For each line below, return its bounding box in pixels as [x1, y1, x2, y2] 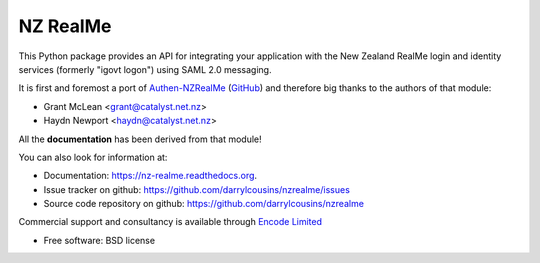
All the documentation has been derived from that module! [18, 133, 262, 145]
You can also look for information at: [18, 151, 168, 163]
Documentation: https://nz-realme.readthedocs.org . [43, 170, 258, 182]
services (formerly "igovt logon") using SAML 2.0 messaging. [18, 63, 272, 75]
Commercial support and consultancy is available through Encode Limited [18, 216, 323, 228]
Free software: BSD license [43, 234, 155, 246]
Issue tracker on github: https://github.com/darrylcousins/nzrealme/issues [43, 183, 350, 195]
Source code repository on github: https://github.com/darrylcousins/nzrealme [43, 198, 365, 210]
